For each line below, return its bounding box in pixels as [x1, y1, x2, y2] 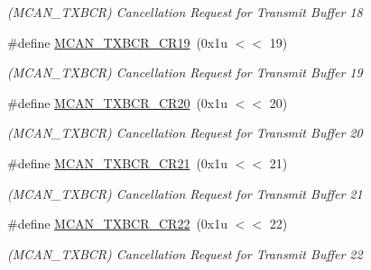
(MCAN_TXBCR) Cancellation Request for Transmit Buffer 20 [7, 123, 363, 142]
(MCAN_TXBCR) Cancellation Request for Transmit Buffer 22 [7, 244, 363, 263]
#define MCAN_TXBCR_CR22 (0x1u [7, 214, 228, 233]
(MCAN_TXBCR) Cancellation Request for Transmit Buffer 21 [7, 184, 363, 202]
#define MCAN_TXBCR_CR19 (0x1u [7, 32, 228, 51]
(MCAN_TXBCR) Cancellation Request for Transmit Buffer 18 [7, 3, 363, 21]
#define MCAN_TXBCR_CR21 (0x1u [7, 153, 228, 172]
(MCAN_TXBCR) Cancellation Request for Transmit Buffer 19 [7, 63, 363, 82]
